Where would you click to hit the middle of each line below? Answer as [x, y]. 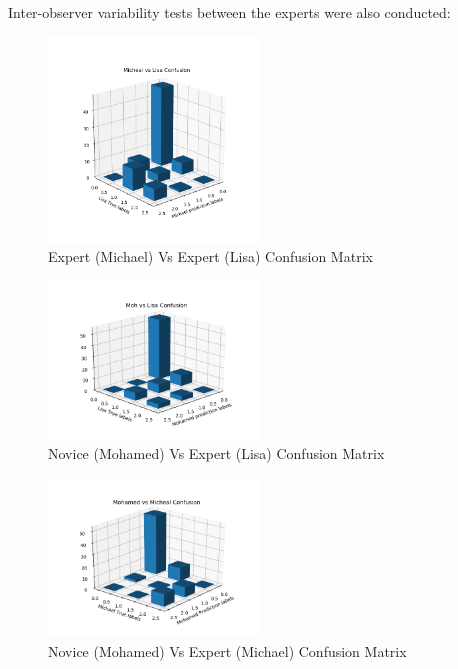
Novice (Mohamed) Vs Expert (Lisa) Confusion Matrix [216, 453]
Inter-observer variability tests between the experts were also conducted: [229, 12]
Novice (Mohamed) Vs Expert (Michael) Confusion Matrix [227, 650]
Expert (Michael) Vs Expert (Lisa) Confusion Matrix [210, 256]
